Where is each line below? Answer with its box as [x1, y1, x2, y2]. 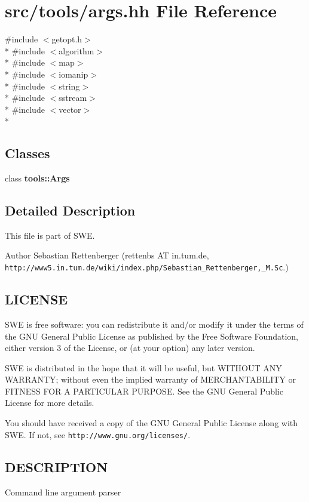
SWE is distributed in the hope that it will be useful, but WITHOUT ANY [5, 361, 282, 374]
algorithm [59, 44, 94, 57]
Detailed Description [5, 201, 136, 220]
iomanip [59, 67, 88, 80]
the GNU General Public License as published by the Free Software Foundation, [5, 329, 298, 342]
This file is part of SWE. [5, 229, 95, 241]
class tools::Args [5, 172, 70, 184]
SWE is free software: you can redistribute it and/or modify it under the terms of [5, 318, 304, 330]
